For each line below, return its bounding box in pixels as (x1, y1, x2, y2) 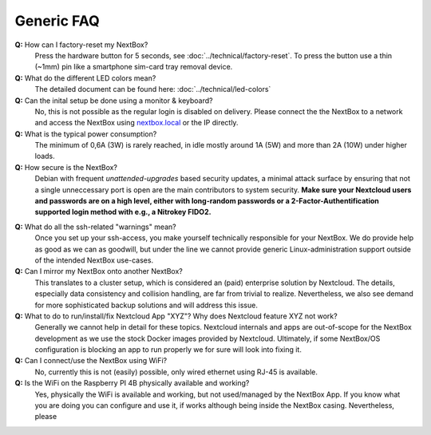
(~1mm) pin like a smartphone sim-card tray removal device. (34, 62, 233, 72)
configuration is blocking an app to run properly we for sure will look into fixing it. (34, 345, 302, 354)
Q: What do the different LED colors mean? (14, 73, 156, 83)
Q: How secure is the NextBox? (14, 162, 118, 172)
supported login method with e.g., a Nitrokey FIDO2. (34, 208, 212, 217)
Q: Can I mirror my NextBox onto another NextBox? (14, 267, 183, 276)
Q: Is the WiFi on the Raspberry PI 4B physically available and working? (14, 378, 250, 388)
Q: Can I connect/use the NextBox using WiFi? (14, 356, 168, 366)
